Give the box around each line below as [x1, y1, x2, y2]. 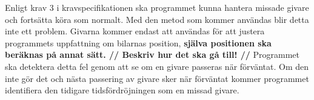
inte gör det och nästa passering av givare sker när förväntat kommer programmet [5, 72, 309, 84]
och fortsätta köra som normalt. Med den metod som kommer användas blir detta [5, 13, 309, 25]
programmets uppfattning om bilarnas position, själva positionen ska [5, 36, 272, 49]
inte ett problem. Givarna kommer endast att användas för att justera [5, 25, 265, 37]
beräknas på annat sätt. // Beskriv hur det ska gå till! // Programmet [5, 48, 300, 61]
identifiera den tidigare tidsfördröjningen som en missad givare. [5, 84, 239, 96]
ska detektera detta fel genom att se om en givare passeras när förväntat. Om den [5, 60, 309, 72]
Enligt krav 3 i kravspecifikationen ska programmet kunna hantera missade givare [5, 1, 309, 13]
